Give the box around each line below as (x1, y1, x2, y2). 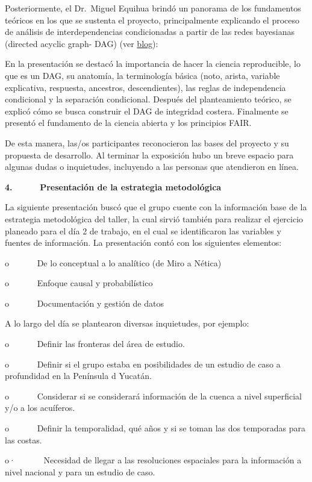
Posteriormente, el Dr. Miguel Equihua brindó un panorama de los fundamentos (5, 2, 301, 14)
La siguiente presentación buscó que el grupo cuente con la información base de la (5, 201, 307, 213)
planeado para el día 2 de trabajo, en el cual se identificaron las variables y (5, 224, 281, 237)
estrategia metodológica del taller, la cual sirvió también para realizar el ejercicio (5, 212, 304, 225)
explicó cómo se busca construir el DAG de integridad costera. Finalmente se (5, 104, 289, 117)
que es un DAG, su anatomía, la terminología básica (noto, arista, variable (5, 69, 280, 81)
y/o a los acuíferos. (5, 401, 75, 414)
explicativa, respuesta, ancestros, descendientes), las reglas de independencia (5, 81, 286, 93)
